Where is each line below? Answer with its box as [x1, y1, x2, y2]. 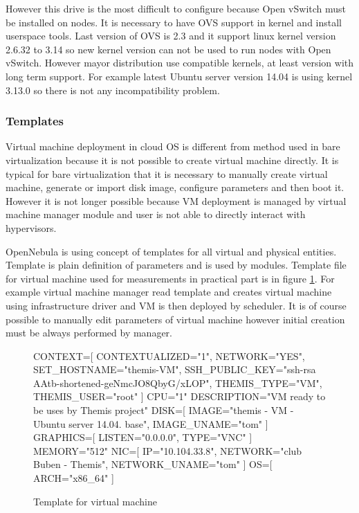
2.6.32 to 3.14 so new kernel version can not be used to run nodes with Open [6, 42, 331, 56]
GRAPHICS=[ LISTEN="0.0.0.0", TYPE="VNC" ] [33, 430, 252, 444]
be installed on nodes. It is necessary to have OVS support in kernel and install [6, 15, 342, 29]
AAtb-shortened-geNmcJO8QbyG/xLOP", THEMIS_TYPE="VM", [33, 375, 322, 390]
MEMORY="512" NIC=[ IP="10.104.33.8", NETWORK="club [33, 443, 302, 458]
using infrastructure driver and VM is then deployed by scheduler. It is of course [6, 298, 347, 312]
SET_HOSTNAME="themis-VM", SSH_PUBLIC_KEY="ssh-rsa [33, 362, 316, 377]
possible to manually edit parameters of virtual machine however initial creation [6, 312, 345, 326]
